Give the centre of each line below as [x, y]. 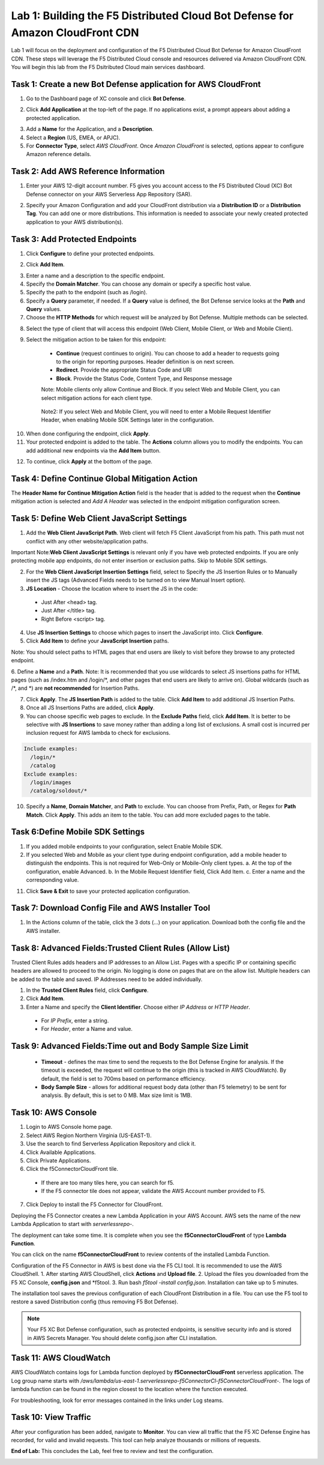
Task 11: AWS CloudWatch [61, 1358]
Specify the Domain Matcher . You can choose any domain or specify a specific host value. [139, 284]
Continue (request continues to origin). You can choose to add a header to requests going [168, 353]
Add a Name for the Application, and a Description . [90, 129]
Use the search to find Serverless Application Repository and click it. [111, 1144]
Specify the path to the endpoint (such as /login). [87, 292]
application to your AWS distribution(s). [75, 222]
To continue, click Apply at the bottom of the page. [89, 461]
